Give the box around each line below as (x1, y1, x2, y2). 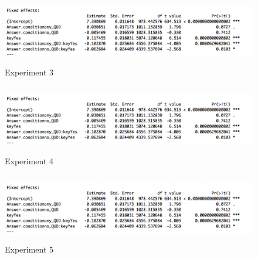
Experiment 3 (5, 65, 54, 78)
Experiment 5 (5, 243, 54, 255)
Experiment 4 (5, 154, 54, 167)
